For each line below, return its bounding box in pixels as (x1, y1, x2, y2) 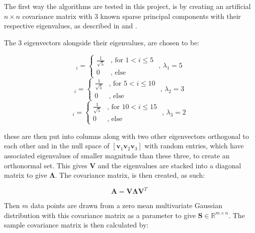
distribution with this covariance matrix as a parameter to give (4, 210, 196, 220)
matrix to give (4, 170, 47, 180)
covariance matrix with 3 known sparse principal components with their (22, 10, 241, 21)
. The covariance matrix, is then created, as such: (55, 170, 205, 180)
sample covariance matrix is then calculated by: (4, 220, 149, 230)
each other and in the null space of (4, 140, 110, 151)
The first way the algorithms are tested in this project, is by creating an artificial (4, 1, 251, 11)
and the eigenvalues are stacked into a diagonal (98, 160, 241, 170)
